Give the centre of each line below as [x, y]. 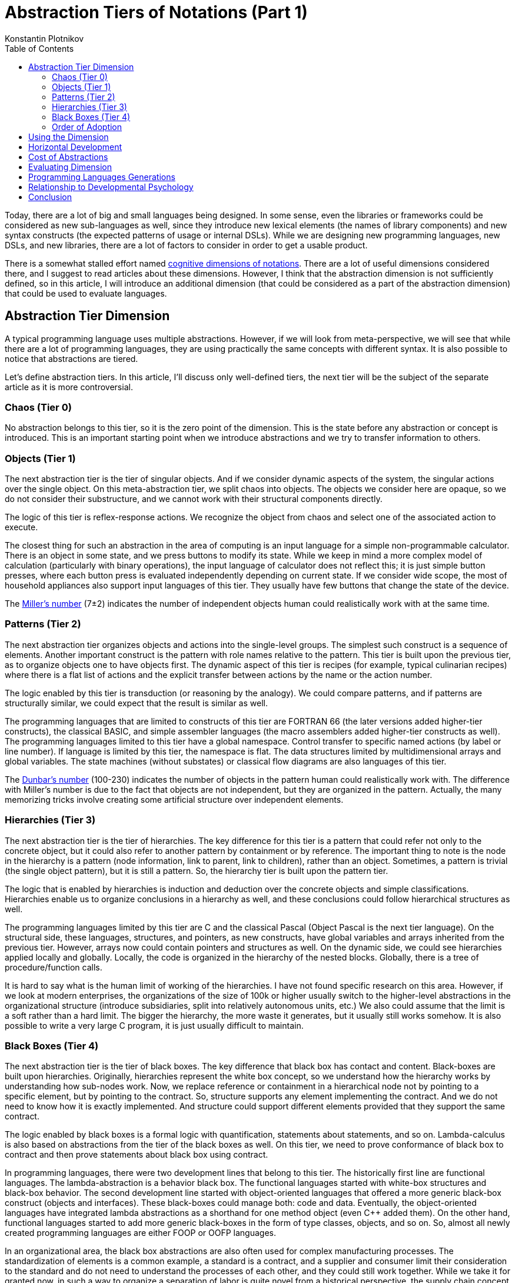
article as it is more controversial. [69, 387]
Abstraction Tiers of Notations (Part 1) [156, 12]
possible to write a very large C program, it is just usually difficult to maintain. [154, 1025]
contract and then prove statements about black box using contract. [137, 1155]
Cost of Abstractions [68, 157]
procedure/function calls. [54, 967]
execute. [21, 527]
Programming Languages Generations [102, 177]
